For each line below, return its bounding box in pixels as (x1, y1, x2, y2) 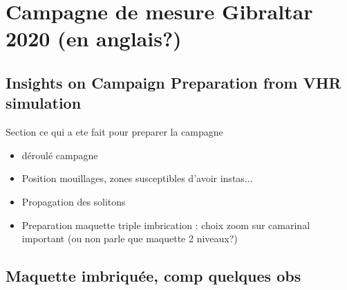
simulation (6, 92, 82, 114)
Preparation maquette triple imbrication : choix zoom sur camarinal (21, 217, 310, 232)
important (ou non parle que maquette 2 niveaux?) (21, 231, 238, 246)
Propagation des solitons (21, 194, 126, 208)
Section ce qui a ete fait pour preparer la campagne (6, 125, 223, 139)
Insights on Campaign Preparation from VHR (6, 71, 341, 93)
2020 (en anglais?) (6, 24, 182, 53)
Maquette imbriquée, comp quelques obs (6, 265, 301, 287)
